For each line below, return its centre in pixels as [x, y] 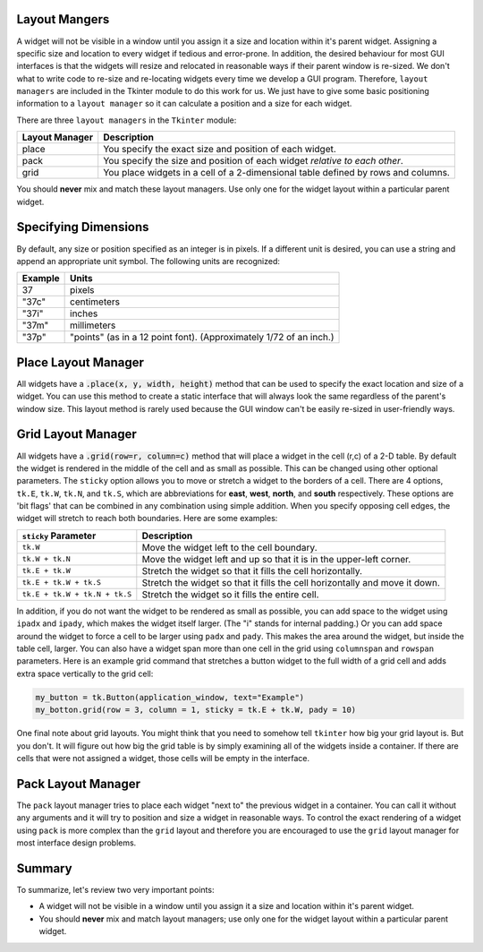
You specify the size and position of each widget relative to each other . [254, 161]
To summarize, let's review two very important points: [115, 889]
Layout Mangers [63, 19]
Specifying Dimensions [83, 227]
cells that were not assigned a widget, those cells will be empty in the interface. [163, 758]
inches [84, 313]
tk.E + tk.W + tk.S [62, 583]
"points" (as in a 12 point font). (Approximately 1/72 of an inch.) [202, 338]
